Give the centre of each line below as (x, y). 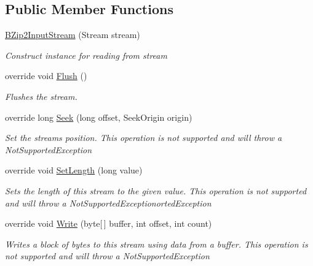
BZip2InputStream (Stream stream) (73, 35)
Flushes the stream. (41, 96)
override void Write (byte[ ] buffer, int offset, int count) (109, 223)
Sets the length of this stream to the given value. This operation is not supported (156, 190)
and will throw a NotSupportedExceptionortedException (108, 203)
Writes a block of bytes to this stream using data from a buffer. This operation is (156, 244)
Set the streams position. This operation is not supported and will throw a (144, 138)
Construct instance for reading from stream (86, 55)
